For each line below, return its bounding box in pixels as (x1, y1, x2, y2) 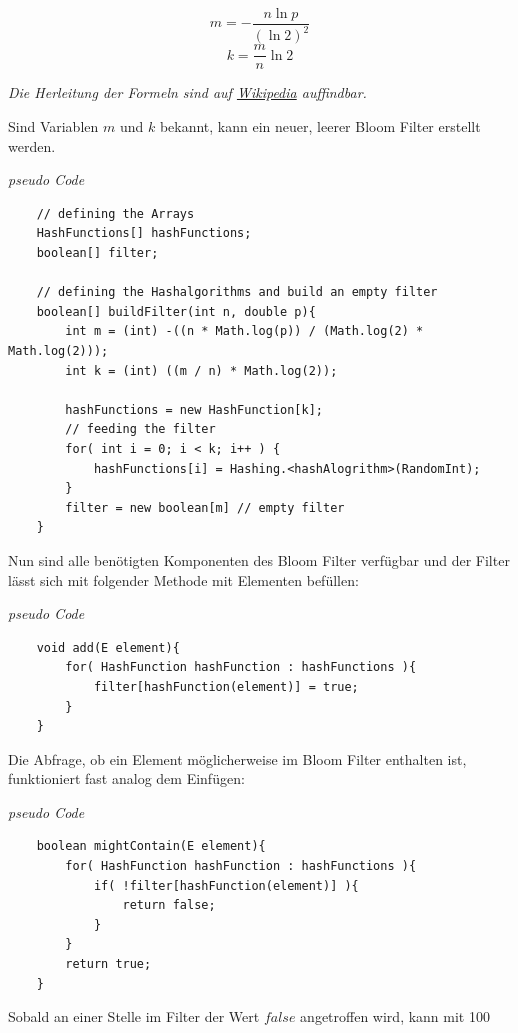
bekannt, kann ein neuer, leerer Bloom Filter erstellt (159, 116, 481, 137)
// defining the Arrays (36, 206, 195, 221)
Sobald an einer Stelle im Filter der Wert (8, 1006, 260, 1027)
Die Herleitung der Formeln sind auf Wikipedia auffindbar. (8, 82, 367, 103)
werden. (8, 135, 56, 156)
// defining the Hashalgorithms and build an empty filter (36, 285, 438, 300)
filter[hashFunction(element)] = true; (93, 679, 359, 694)
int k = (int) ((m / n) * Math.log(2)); (65, 363, 338, 378)
